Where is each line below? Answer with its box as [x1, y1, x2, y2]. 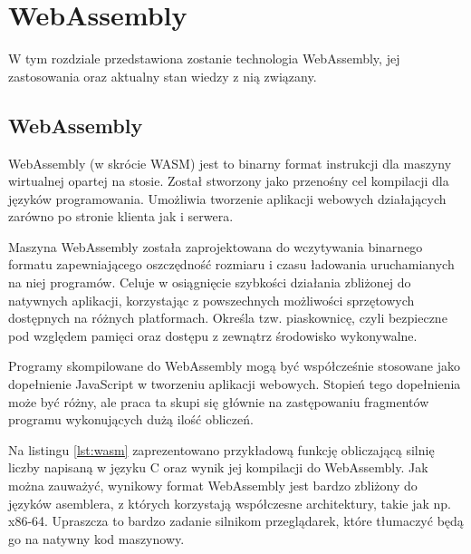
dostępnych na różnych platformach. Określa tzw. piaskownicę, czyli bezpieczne [8, 308, 447, 327]
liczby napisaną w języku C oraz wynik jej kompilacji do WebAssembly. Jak [8, 458, 428, 477]
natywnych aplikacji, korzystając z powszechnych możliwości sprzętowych [8, 290, 415, 309]
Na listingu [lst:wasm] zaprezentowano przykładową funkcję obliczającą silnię [8, 440, 435, 459]
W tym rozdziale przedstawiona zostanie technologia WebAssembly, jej [8, 49, 400, 68]
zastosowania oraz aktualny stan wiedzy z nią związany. [8, 66, 317, 85]
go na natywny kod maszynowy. [8, 529, 185, 548]
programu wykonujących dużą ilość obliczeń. [8, 410, 254, 429]
